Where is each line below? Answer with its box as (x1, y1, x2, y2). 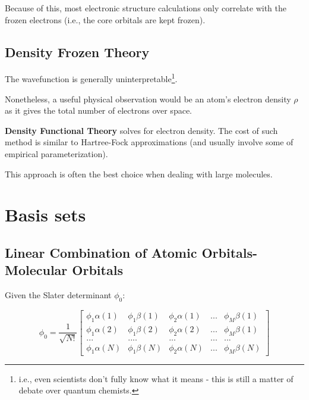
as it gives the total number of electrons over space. (5, 104, 192, 117)
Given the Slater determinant (5, 289, 112, 301)
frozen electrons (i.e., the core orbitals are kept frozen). (5, 13, 206, 26)
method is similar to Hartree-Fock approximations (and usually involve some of (5, 136, 294, 148)
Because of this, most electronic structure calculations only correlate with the (5, 2, 287, 14)
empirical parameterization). (5, 148, 108, 160)
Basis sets (5, 202, 86, 227)
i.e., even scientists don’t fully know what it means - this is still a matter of (18, 372, 294, 385)
